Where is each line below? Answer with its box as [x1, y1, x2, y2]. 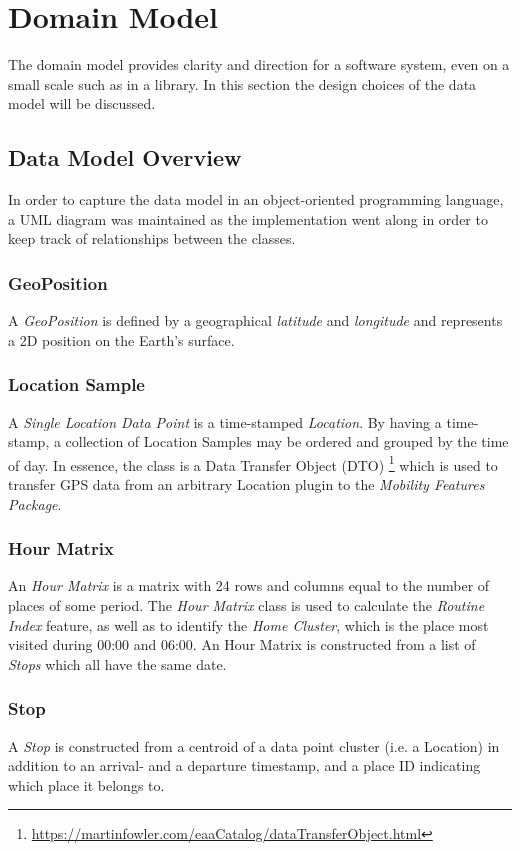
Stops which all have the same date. [8, 653, 227, 674]
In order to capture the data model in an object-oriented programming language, [8, 189, 504, 210]
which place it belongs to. [8, 774, 165, 795]
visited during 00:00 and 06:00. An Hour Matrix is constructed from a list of [8, 634, 476, 655]
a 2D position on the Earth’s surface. [8, 329, 235, 350]
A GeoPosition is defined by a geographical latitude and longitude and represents [8, 310, 503, 331]
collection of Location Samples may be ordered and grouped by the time [65, 431, 509, 452]
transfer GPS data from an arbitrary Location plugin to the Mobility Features [8, 473, 485, 494]
